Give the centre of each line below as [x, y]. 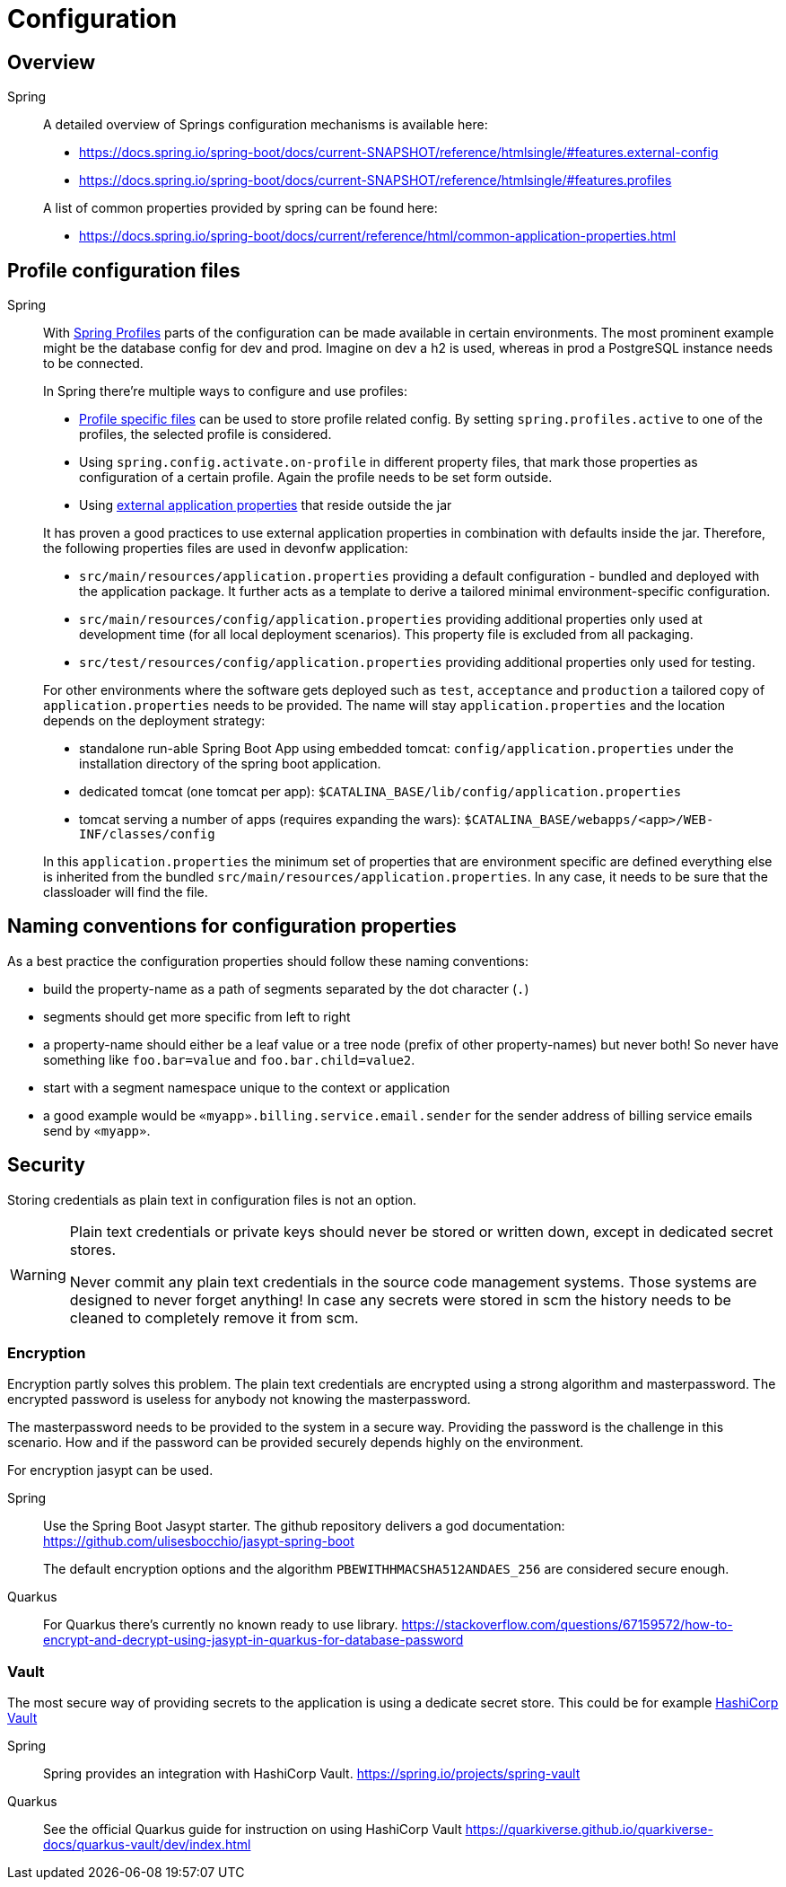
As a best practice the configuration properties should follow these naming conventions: [268, 961]
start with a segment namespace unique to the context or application [247, 1087]
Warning [38, 1274]
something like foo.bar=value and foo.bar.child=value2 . [229, 1059]
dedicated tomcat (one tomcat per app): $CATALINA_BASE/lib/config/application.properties [380, 792]
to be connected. [93, 364]
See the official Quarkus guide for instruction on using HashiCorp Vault [253, 1830]
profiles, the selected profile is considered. [205, 434]
